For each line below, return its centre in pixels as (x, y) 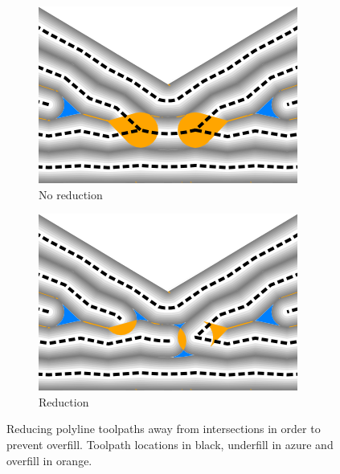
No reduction (71, 194)
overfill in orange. (49, 460)
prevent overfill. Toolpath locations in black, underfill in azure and (170, 444)
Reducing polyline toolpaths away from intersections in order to (164, 429)
